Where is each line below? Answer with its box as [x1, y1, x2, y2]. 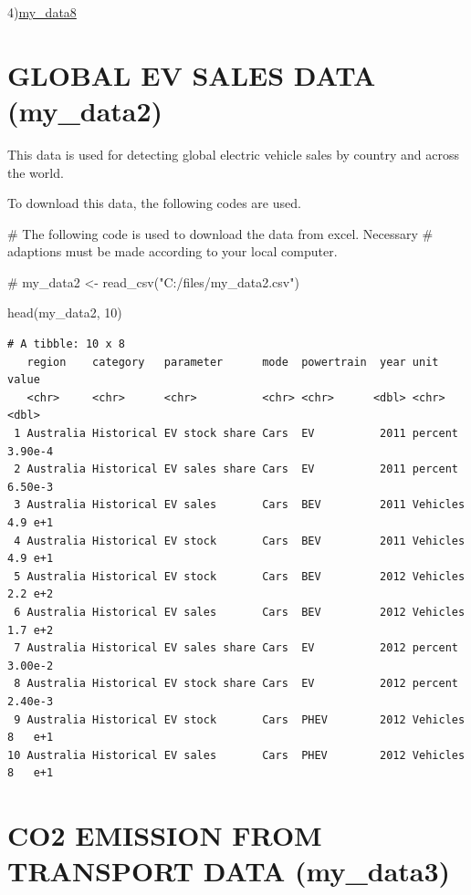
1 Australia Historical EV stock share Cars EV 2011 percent [14, 427, 458, 441]
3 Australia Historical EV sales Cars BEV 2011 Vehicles [14, 498, 466, 512]
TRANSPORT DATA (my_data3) [7, 852, 451, 890]
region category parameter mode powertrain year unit [26, 355, 439, 369]
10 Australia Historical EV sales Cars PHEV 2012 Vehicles [7, 748, 466, 762]
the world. [7, 162, 64, 182]
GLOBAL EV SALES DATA [7, 56, 376, 93]
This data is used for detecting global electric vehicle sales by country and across [7, 144, 459, 163]
